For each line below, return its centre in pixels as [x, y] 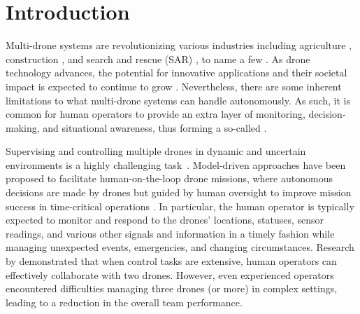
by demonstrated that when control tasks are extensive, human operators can [171, 261]
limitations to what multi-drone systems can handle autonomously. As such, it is [178, 100]
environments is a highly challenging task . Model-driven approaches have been [176, 164]
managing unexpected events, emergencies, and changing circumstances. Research [180, 247]
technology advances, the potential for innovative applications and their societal [177, 73]
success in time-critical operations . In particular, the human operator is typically [180, 206]
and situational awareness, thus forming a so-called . [155, 127]
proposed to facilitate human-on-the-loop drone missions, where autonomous [169, 178]
